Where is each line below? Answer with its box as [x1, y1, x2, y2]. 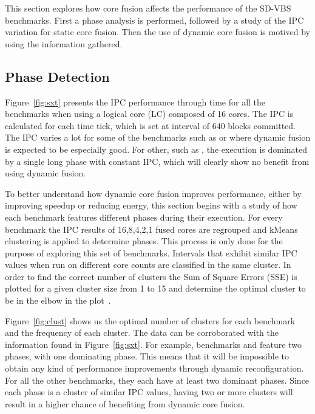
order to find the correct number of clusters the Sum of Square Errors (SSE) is [5, 270, 297, 282]
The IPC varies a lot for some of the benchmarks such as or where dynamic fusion [5, 131, 311, 144]
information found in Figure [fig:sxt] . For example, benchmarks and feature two [5, 338, 302, 350]
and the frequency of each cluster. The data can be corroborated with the [5, 326, 279, 339]
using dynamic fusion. [5, 167, 86, 179]
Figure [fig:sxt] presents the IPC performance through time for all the [5, 95, 266, 108]
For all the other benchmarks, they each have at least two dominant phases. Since [5, 373, 310, 386]
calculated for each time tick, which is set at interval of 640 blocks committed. [5, 119, 296, 132]
